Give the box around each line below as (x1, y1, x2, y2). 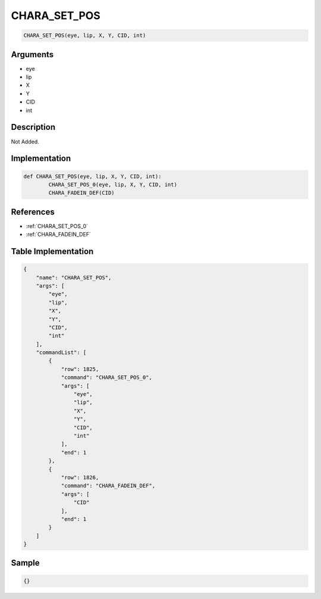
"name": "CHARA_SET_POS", (36, 274, 112, 281)
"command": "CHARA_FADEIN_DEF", (61, 482, 156, 489)
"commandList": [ (36, 349, 87, 356)
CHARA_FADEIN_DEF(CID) (48, 189, 115, 196)
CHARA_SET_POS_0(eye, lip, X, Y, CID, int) (48, 181, 178, 188)
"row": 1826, (61, 474, 99, 481)
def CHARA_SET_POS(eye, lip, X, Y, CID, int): (23, 173, 162, 180)
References (11, 207, 55, 217)
